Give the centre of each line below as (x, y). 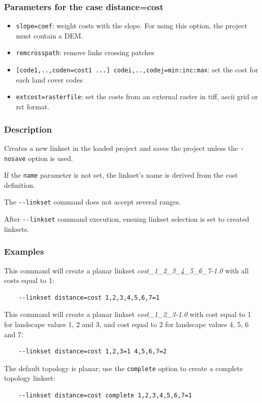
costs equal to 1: (29, 280)
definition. (20, 185)
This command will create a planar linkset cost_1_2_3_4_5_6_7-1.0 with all (126, 270)
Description (28, 129)
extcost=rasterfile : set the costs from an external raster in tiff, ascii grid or (137, 96)
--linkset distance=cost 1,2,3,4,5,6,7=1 (89, 297)
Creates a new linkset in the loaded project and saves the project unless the (121, 148)
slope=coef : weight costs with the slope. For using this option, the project (132, 26)
